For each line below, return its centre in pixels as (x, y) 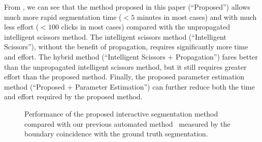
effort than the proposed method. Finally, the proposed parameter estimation (124, 77)
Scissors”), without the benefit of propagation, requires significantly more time (126, 47)
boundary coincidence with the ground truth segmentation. (116, 134)
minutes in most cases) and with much (197, 17)
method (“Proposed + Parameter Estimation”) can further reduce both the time (129, 86)
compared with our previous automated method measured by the (127, 123)
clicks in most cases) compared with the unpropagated (146, 27)
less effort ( (22, 27)
